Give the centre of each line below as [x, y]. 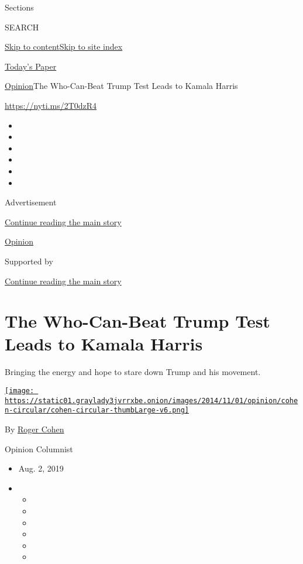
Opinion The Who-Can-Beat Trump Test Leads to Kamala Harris [121, 86]
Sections [19, 7]
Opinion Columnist [39, 448]
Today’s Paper [31, 66]
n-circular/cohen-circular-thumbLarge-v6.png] [97, 410]
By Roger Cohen [35, 429]
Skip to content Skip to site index [64, 47]
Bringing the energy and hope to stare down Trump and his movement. [133, 372]
